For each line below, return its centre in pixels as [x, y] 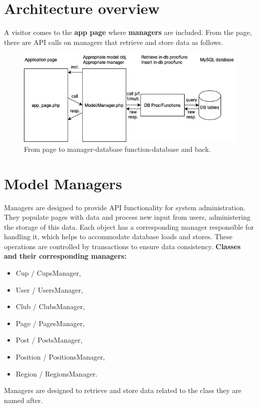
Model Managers [63, 183]
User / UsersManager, [49, 289]
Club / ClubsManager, [50, 306]
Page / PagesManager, [50, 323]
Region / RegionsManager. [57, 373]
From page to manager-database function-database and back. [118, 149]
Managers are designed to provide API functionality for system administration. [125, 207]
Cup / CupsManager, [48, 273]
